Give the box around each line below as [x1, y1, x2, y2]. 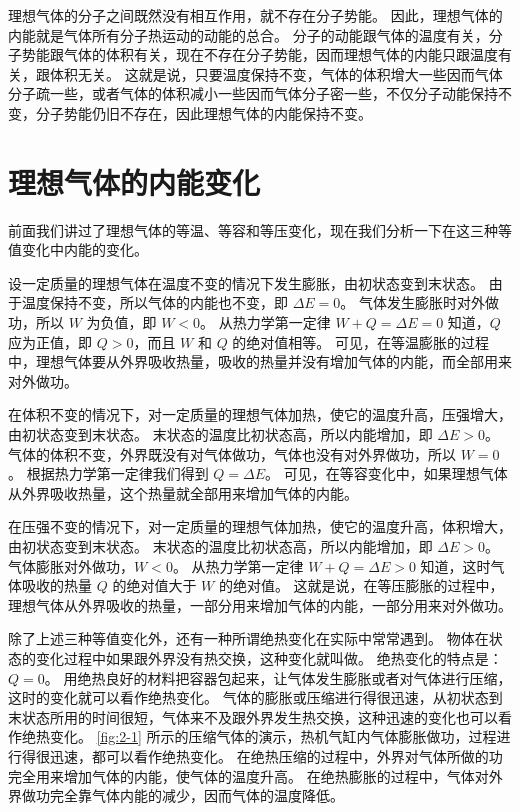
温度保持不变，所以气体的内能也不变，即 [21, 292, 288, 313]
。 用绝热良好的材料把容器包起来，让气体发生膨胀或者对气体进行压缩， [44, 667, 512, 688]
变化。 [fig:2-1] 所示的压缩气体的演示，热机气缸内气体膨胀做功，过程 [49, 726, 497, 747]
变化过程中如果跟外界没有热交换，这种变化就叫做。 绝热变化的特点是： [35, 647, 503, 668]
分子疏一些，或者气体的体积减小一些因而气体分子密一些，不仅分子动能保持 [8, 83, 498, 104]
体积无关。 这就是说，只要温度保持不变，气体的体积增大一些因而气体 [49, 63, 503, 84]
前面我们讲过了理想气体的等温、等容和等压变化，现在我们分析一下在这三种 [8, 219, 498, 240]
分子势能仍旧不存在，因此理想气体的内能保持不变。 [35, 102, 372, 123]
